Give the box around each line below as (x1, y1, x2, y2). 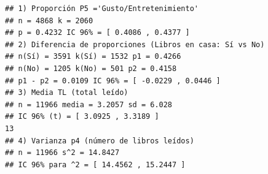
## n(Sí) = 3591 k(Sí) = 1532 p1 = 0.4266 (5, 52, 181, 61)
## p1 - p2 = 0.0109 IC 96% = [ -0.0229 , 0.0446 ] (5, 76, 221, 85)
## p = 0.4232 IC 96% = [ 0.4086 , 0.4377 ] (5, 28, 190, 37)
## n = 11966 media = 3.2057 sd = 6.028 (5, 100, 173, 109)
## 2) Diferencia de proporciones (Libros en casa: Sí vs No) (5, 40, 265, 49)
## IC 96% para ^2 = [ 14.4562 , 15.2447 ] (5, 160, 186, 169)
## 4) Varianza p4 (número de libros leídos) (5, 136, 194, 145)
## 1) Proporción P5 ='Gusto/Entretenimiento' (5, 4, 199, 13)
